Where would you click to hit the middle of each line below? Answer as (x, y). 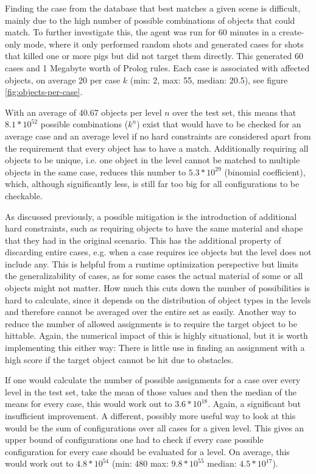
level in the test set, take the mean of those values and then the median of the (151, 391)
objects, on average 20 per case (63, 80)
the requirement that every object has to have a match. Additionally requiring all (157, 148)
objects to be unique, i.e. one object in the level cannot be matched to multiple (153, 160)
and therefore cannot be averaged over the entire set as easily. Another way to (151, 312)
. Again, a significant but (254, 404)
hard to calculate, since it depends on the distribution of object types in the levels (158, 299)
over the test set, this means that (234, 112)
